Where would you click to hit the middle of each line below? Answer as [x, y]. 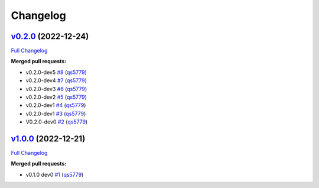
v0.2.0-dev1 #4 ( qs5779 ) [56, 105]
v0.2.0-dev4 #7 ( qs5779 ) [56, 80]
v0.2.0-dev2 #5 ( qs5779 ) [56, 97]
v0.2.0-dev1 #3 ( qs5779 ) [56, 114]
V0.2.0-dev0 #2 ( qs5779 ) [57, 122]
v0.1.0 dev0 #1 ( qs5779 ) [55, 174]
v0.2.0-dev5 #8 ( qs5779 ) [56, 72]
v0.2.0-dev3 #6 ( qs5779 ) [56, 89]
